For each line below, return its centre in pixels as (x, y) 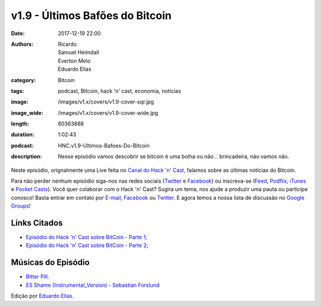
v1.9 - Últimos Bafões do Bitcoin (91, 15)
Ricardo (67, 44)
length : (20, 124)
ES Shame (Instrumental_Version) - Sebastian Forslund (93, 285)
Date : (18, 33)
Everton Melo (74, 61)
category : (23, 80)
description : (26, 156)
